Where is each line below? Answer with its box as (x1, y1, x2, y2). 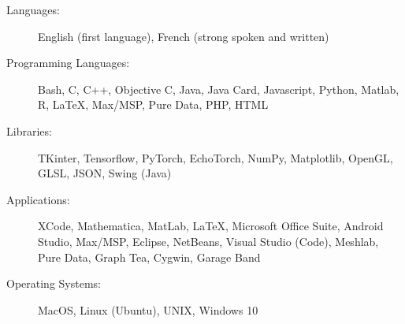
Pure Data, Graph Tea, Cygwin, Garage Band (38, 248, 261, 265)
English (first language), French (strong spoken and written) (38, 28, 329, 44)
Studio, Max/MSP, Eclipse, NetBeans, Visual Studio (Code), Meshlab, (38, 233, 379, 249)
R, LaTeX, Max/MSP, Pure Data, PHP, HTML (38, 96, 269, 113)
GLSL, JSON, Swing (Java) (38, 165, 172, 181)
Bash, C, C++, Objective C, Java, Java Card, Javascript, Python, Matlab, (38, 80, 399, 97)
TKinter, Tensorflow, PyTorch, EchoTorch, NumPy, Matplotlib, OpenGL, (38, 149, 393, 166)
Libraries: (6, 122, 52, 139)
